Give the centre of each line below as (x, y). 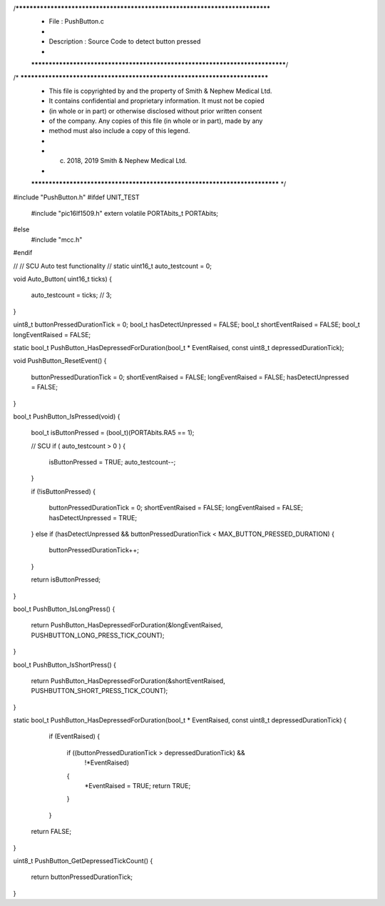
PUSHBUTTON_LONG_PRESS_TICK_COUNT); (98, 635)
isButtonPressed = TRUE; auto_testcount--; (112, 462)
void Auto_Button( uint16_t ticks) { (62, 279)
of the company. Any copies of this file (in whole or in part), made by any (156, 121)
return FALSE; (51, 832)
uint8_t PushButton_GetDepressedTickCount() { (83, 861)
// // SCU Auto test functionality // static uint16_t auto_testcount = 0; (113, 266)
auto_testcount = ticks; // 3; (71, 295)
